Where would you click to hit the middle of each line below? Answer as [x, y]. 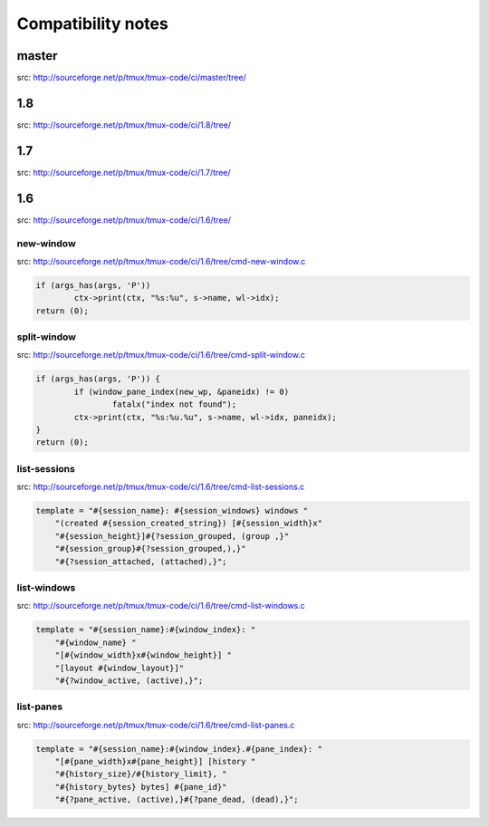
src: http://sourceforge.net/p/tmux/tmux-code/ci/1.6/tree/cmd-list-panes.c [156, 725]
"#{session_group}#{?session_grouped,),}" [150, 549]
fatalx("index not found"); [174, 404]
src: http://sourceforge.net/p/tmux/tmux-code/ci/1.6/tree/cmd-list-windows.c [161, 606]
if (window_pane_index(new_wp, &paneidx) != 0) [182, 391]
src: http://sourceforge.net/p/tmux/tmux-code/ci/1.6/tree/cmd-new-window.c [161, 261]
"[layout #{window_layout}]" [120, 668]
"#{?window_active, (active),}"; [129, 680]
